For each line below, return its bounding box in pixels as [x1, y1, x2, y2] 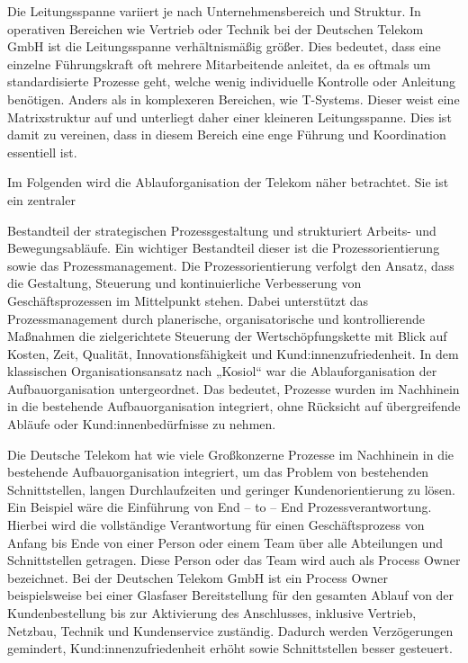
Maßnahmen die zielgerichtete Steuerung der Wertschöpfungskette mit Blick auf [7, 327, 447, 345]
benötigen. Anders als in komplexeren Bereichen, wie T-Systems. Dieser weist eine [7, 89, 460, 108]
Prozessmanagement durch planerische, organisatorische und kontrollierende [7, 309, 426, 327]
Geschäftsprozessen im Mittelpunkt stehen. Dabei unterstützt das [7, 291, 369, 309]
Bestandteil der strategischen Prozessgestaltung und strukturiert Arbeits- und [7, 220, 436, 239]
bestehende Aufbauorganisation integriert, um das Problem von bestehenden [7, 462, 429, 481]
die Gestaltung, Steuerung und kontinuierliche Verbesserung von [7, 273, 362, 292]
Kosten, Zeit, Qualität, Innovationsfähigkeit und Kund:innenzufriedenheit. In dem [7, 344, 459, 363]
